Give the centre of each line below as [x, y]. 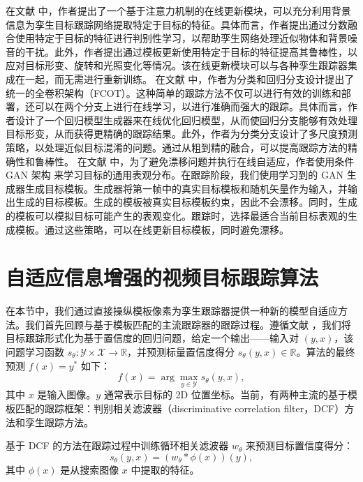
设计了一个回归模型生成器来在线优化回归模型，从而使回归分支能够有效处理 [186, 120]
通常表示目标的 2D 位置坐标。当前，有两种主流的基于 [225, 394]
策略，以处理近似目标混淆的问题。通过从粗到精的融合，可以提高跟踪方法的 [177, 147]
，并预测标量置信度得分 [181, 352]
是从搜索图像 [90, 469]
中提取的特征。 [165, 469]
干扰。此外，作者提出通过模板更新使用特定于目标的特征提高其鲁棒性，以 [191, 51]
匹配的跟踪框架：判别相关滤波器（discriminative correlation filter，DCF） [180, 408]
